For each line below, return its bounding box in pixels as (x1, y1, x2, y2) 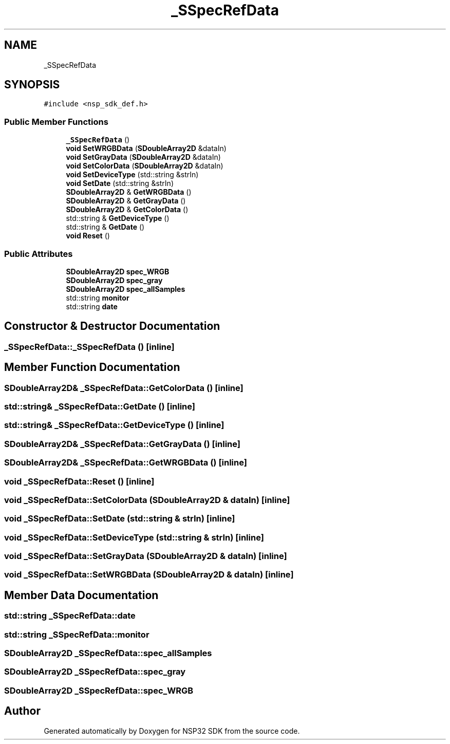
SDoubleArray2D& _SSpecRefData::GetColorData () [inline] (4, 382, 243, 393)
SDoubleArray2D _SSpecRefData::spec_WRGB (4, 685, 194, 696)
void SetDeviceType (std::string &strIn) (66, 170, 199, 179)
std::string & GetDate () (66, 222, 145, 232)
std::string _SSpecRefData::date (4, 610, 136, 621)
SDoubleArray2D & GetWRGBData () (66, 188, 192, 197)
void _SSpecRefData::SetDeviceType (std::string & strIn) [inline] (4, 532, 264, 543)
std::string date (66, 302, 118, 311)
